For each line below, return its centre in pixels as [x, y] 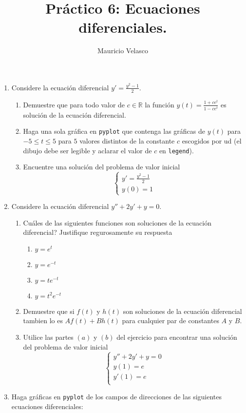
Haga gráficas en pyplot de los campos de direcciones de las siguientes [117, 396]
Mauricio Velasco [123, 51]
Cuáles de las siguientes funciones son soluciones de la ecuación [117, 222]
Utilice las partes [48, 337]
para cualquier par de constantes [170, 320]
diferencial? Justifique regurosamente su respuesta [98, 232]
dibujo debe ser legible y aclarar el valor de [87, 150]
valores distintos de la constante [127, 140]
